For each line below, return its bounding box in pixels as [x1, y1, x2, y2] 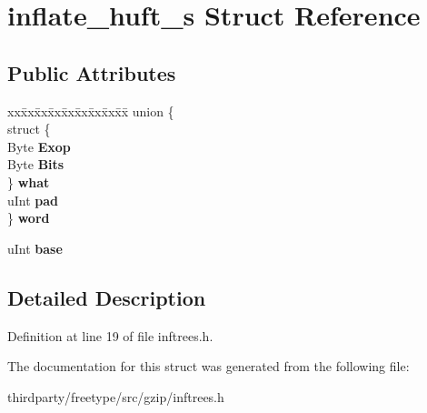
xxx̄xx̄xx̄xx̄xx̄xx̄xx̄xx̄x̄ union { [7, 101, 174, 120]
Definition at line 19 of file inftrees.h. [7, 326, 213, 345]
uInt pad [7, 190, 59, 209]
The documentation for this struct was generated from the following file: [7, 357, 410, 376]
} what [7, 172, 50, 191]
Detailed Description [7, 283, 206, 311]
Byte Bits [7, 155, 65, 174]
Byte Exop [7, 136, 71, 156]
